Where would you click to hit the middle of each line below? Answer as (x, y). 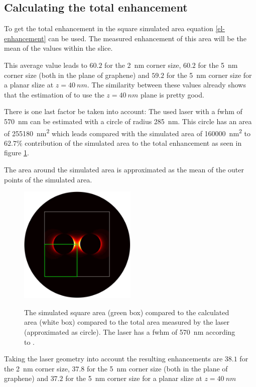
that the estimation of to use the (54, 94)
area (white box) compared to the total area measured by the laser (127, 322)
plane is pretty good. (172, 94)
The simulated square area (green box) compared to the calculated (127, 312)
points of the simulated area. (48, 179)
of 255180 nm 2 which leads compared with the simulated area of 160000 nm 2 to (127, 132)
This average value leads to (46, 65)
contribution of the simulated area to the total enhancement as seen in (133, 142)
